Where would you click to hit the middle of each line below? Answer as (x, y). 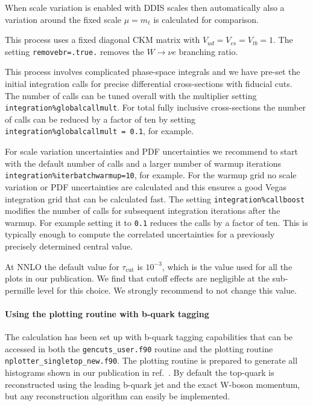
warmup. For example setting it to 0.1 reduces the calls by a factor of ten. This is (156, 222)
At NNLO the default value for (62, 266)
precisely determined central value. (69, 246)
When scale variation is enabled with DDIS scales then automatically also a (145, 7)
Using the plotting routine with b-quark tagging (107, 314)
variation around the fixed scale (63, 19)
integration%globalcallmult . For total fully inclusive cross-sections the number (156, 107)
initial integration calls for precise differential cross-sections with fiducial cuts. (149, 84)
